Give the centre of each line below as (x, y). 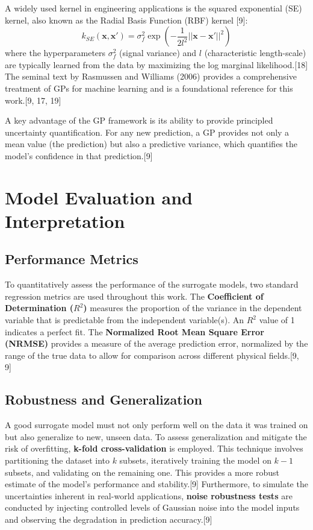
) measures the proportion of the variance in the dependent (193, 308)
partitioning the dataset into (57, 460)
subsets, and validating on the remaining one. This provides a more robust (142, 472)
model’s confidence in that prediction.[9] (79, 155)
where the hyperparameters (55, 53)
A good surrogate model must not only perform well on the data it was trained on (156, 425)
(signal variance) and (158, 53)
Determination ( (39, 308)
